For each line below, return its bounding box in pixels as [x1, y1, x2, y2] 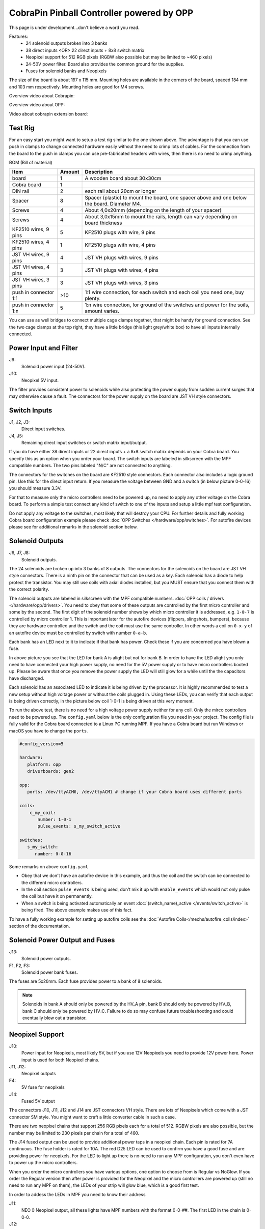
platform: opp [27, 761, 61, 767]
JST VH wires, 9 [12, 251, 50, 258]
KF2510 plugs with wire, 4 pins [84, 241, 156, 248]
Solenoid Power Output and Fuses [9, 936, 115, 944]
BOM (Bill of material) [9, 159, 53, 165]
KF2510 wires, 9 [12, 226, 49, 233]
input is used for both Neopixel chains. [21, 1057, 100, 1063]
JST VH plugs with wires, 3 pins [84, 279, 159, 286]
